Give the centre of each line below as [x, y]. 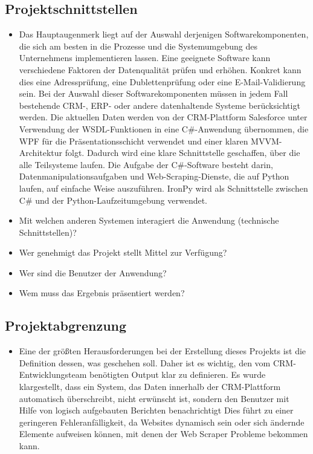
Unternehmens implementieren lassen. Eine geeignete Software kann [145, 58]
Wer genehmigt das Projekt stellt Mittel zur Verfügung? [123, 252]
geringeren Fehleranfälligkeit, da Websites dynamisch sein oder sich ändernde [162, 422]
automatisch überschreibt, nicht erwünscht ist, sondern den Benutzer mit [154, 398]
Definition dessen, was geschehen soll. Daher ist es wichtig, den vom [145, 362]
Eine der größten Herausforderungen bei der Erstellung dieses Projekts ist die [163, 351]
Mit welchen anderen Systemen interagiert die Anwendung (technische [149, 220]
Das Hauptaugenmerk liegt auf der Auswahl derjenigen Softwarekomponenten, [164, 34]
